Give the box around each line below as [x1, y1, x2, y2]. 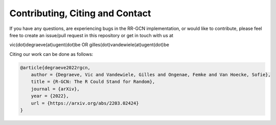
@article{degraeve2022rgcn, [20, 65, 90, 71]
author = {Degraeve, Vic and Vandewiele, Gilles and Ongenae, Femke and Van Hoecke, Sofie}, [31, 72, 271, 78]
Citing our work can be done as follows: [9, 51, 94, 57]
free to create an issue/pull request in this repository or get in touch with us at [9, 32, 174, 38]
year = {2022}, [31, 93, 69, 99]
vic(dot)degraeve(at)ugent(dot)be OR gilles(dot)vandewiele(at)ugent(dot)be [9, 42, 170, 48]
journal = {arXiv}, [31, 86, 80, 91]
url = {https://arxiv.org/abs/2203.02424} [31, 100, 139, 106]
